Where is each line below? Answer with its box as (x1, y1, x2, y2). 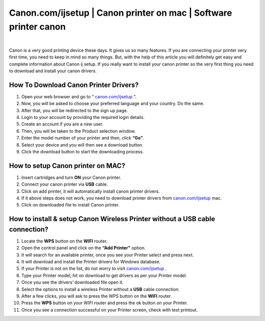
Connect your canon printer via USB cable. (21, 181, 108, 187)
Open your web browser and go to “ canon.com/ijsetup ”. (21, 93, 137, 99)
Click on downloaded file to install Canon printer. (21, 202, 120, 208)
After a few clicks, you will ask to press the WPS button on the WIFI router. (21, 293, 172, 299)
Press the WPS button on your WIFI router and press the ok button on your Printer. (21, 300, 188, 306)
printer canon (9, 21, 66, 32)
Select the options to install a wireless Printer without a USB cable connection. (21, 286, 180, 292)
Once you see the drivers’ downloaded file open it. (21, 279, 124, 285)
